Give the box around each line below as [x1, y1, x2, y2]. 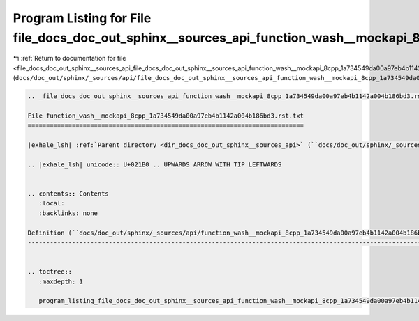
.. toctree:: [27, 268, 73, 276]
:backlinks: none [38, 209, 98, 217]
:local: [38, 199, 65, 208]
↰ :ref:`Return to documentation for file [13, 54, 126, 63]
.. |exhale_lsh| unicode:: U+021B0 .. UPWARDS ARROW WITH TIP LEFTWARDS [27, 160, 282, 169]
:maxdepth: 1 [38, 277, 84, 285]
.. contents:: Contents [27, 190, 110, 198]
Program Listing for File [13, 10, 152, 26]
